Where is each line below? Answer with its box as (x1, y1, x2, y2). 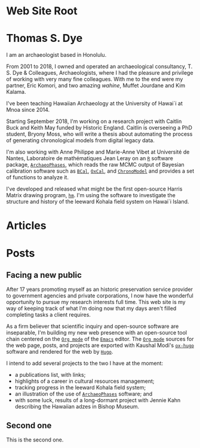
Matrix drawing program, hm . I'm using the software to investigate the (6, 192, 176, 199)
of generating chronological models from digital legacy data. (6, 137, 155, 144)
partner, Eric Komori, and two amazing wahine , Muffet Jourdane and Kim (6, 82, 186, 89)
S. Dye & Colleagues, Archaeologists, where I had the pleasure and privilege (6, 69, 193, 76)
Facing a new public (6, 270, 82, 280)
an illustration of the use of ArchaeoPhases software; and (14, 390, 153, 398)
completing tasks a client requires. (6, 311, 91, 318)
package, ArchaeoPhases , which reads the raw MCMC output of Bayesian (6, 161, 185, 168)
